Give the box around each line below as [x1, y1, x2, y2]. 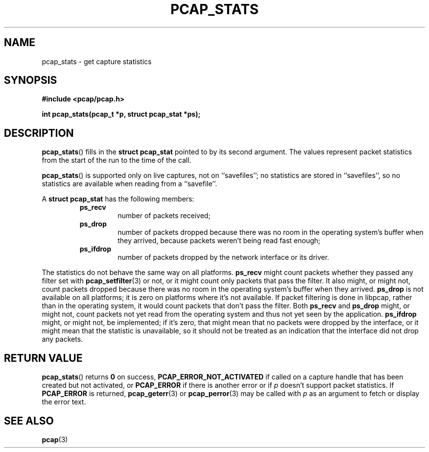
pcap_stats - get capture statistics [42, 57, 152, 66]
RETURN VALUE [4, 352, 83, 364]
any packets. [42, 335, 83, 344]
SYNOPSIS [4, 74, 57, 87]
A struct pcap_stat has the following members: [42, 195, 194, 203]
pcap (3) [42, 435, 68, 444]
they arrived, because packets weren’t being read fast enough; [118, 236, 321, 245]
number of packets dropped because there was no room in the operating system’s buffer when [118, 228, 424, 237]
